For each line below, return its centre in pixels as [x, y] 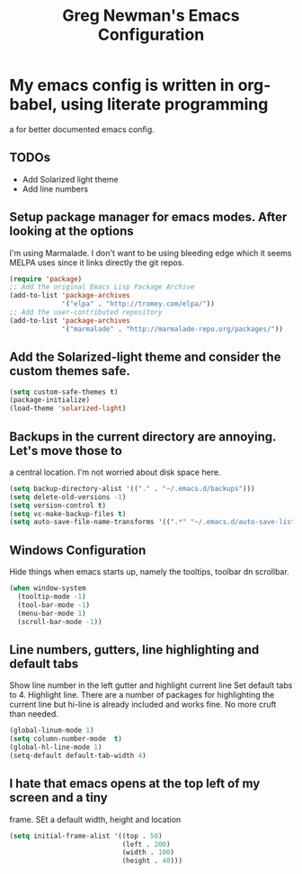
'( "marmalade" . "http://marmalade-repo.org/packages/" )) [172, 329]
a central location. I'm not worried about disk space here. [115, 472]
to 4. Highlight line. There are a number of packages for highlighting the [142, 695]
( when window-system [48, 589]
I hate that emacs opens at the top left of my [135, 784]
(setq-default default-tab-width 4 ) [78, 755]
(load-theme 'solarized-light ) [68, 409]
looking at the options [72, 232]
